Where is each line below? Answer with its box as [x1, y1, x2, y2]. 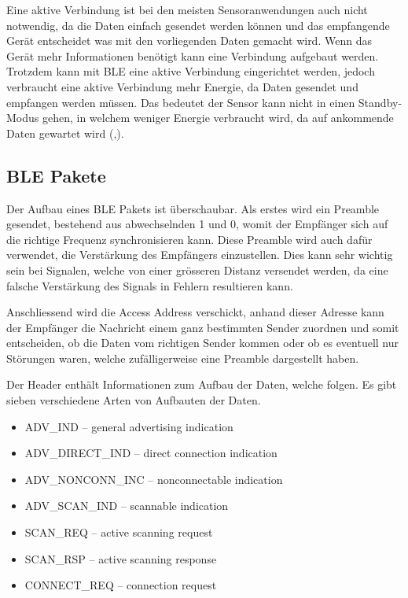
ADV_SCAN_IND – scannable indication [24, 497, 229, 514]
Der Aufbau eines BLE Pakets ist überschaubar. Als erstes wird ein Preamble [6, 200, 380, 216]
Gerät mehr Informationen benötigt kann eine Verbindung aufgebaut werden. [6, 47, 379, 64]
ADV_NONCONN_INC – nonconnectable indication [24, 471, 283, 487]
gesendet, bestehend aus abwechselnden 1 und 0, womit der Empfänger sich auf [6, 216, 388, 232]
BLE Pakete [6, 163, 106, 187]
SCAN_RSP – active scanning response [24, 550, 217, 567]
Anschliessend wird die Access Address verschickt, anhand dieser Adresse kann [6, 304, 384, 320]
